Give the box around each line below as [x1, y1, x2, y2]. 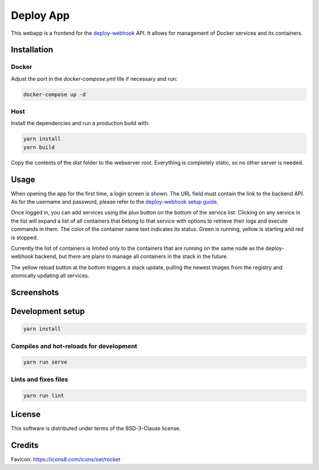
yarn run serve [23, 359, 67, 365]
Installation [11, 45, 53, 55]
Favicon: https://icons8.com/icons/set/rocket [11, 455, 121, 463]
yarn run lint [23, 392, 64, 399]
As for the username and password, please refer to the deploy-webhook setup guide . [11, 198, 219, 205]
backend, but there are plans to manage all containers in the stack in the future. [34, 253, 229, 260]
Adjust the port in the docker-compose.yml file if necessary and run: [11, 75, 178, 82]
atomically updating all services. [11, 272, 90, 279]
